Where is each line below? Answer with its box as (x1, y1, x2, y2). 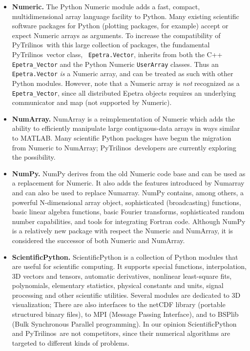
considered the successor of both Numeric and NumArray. (12, 235, 185, 245)
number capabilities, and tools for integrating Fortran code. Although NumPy (12, 216, 246, 226)
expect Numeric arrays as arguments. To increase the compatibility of (12, 30, 221, 40)
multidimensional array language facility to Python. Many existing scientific (12, 11, 239, 21)
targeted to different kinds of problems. (12, 337, 129, 348)
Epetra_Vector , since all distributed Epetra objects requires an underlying (12, 87, 236, 98)
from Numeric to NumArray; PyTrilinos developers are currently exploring (12, 142, 236, 152)
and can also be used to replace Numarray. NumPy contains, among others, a (12, 187, 244, 197)
